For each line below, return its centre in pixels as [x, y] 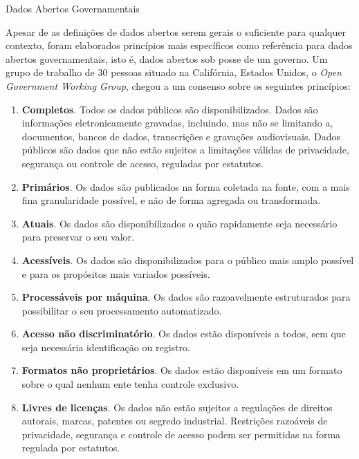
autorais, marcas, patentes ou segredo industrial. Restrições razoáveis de [175, 421]
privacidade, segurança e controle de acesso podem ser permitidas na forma [181, 434]
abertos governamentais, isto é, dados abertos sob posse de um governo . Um [167, 58]
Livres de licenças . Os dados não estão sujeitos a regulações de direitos [177, 407]
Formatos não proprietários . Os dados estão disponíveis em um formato [182, 370]
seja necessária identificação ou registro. [106, 347]
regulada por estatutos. [71, 448]
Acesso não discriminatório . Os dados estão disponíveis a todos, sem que [184, 334]
